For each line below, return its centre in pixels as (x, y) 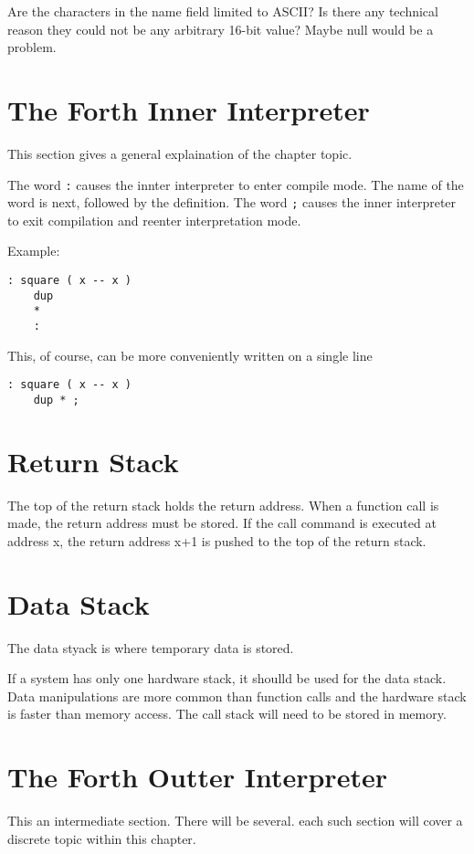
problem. (32, 47)
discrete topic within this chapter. (102, 838)
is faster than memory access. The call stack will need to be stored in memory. (227, 714)
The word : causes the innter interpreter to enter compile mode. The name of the (236, 184)
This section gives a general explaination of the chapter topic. (180, 153)
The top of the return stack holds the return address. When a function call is (223, 505)
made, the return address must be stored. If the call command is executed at (222, 523)
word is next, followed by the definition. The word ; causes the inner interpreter (232, 202)
